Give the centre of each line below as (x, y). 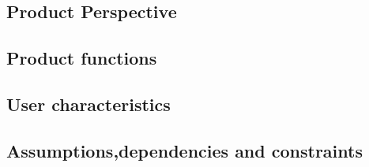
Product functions (82, 58)
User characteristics (88, 104)
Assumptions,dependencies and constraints (184, 150)
